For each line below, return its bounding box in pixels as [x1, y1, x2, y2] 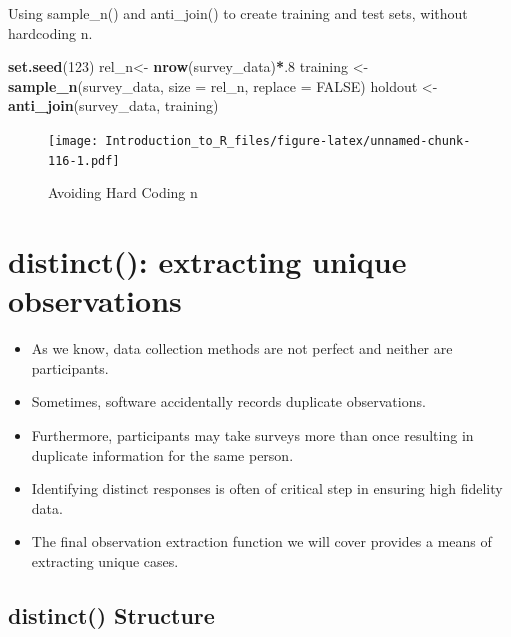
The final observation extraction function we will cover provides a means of [31, 531, 492, 552]
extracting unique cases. [31, 550, 179, 571]
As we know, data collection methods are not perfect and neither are [31, 338, 453, 359]
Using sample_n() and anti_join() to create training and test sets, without [8, 3, 468, 23]
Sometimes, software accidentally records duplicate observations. [31, 391, 426, 412]
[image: [48, 133, 99, 148]
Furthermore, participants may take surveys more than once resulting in [31, 424, 474, 445]
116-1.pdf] [48, 153, 120, 168]
